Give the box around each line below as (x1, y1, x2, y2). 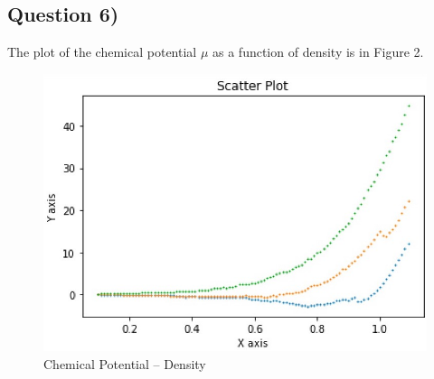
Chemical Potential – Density (43, 354, 206, 373)
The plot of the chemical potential (7, 42, 197, 61)
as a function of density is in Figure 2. (212, 42, 424, 61)
